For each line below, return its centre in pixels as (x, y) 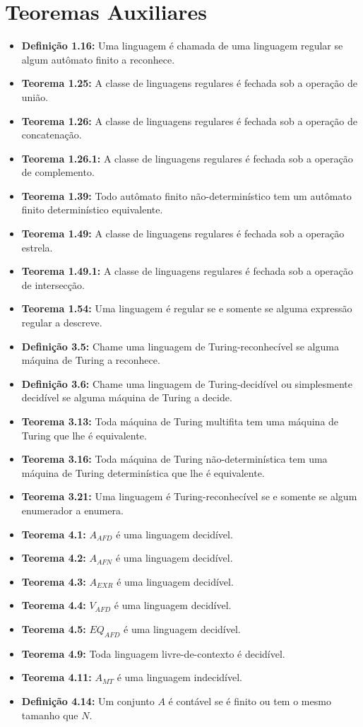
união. (35, 96)
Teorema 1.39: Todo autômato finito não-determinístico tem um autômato (186, 195)
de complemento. (58, 172)
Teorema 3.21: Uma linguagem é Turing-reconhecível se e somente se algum (189, 496)
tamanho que (50, 715)
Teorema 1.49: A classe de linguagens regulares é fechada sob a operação (183, 234)
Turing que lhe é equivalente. (84, 435)
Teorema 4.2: (54, 558)
